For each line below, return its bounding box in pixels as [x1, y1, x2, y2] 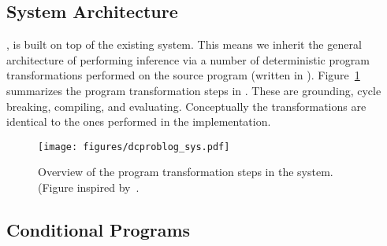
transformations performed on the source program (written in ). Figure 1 [6, 67, 360, 83]
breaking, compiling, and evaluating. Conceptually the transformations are [6, 97, 367, 114]
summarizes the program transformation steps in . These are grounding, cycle [6, 82, 381, 98]
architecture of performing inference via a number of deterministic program [6, 51, 370, 68]
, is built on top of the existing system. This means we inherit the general [6, 36, 362, 53]
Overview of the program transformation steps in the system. [38, 163, 333, 180]
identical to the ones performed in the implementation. [6, 113, 271, 130]
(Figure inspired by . [38, 179, 140, 196]
